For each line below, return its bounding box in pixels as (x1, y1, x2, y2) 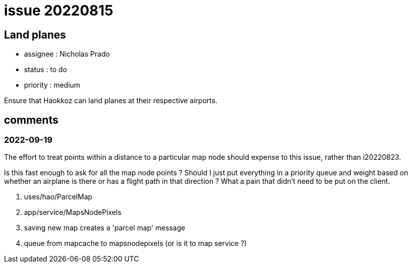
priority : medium (24, 81, 81, 90)
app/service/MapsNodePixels (24, 208, 122, 217)
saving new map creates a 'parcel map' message (24, 223, 185, 232)
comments (4, 113, 59, 126)
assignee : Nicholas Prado (24, 50, 110, 59)
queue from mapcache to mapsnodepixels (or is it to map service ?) (24, 239, 247, 248)
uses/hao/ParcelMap (24, 192, 93, 201)
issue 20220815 (4, 2, 114, 19)
